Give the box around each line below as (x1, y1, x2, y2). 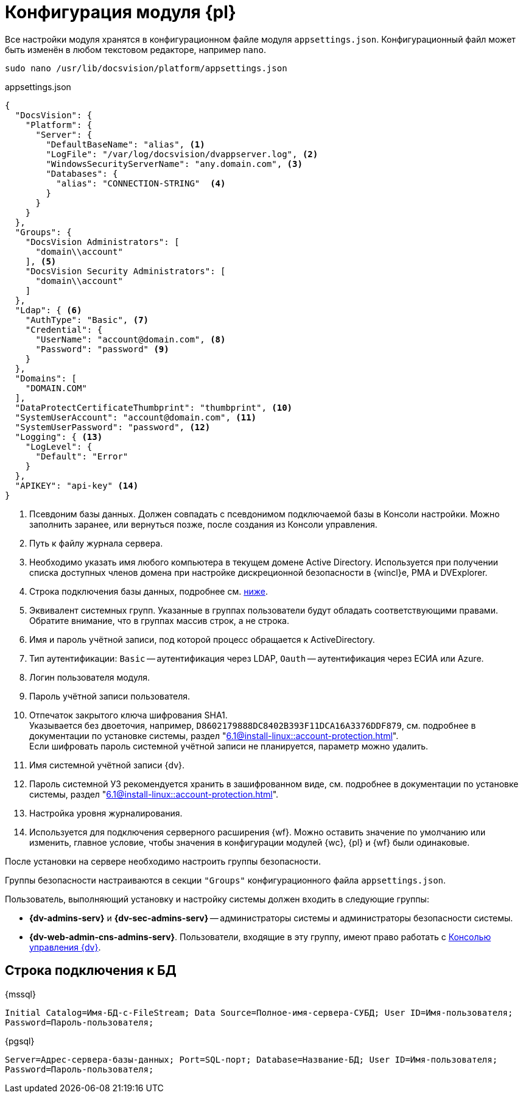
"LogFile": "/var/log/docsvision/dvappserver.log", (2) (46, 149, 318, 159)
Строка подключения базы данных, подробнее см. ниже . (29, 586, 268, 597)
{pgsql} (5, 1035, 35, 1046)
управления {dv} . (29, 941, 101, 952)
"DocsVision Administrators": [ (25, 236, 180, 247)
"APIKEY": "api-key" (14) (15, 480, 139, 491)
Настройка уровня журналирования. (29, 807, 183, 818)
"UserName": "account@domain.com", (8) (35, 334, 226, 344)
